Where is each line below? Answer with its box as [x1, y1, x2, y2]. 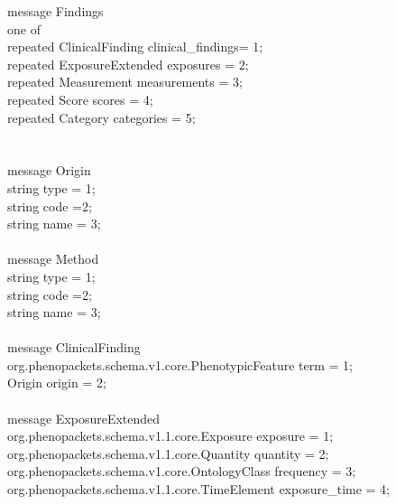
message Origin [7, 161, 91, 180]
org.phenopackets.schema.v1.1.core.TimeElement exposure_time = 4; [7, 480, 391, 499]
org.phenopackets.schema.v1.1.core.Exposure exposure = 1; [7, 426, 334, 445]
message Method [7, 249, 99, 268]
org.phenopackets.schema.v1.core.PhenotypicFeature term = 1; [7, 355, 353, 374]
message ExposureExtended [7, 408, 161, 427]
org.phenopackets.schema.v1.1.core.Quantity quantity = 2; [7, 443, 329, 462]
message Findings [7, 2, 104, 20]
